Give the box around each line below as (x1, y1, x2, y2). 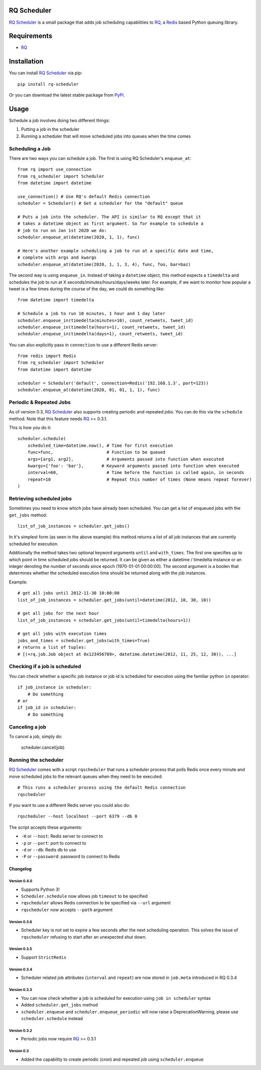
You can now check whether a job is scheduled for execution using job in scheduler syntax (21, 995, 211, 1001)
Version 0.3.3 (9, 988, 32, 992)
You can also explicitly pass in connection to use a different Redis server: (9, 342, 158, 347)
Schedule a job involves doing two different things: (9, 118, 110, 124)
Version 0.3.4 (9, 967, 32, 972)
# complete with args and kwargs (17, 255, 97, 260)
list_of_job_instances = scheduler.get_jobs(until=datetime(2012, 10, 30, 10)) (17, 597, 211, 603)
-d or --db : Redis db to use (21, 847, 77, 852)
